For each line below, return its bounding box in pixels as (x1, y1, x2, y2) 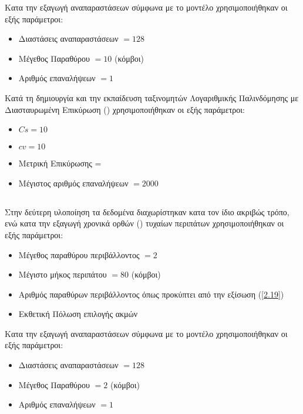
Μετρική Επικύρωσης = (18, 157, 102, 169)
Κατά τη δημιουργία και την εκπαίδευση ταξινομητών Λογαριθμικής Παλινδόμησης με (5, 91, 299, 103)
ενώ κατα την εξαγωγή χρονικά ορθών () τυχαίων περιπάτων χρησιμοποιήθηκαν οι (5, 217, 284, 229)
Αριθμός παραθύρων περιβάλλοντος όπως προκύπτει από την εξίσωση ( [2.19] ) (18, 288, 284, 300)
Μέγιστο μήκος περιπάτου (18, 268, 107, 281)
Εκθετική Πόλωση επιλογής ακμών (18, 308, 138, 320)
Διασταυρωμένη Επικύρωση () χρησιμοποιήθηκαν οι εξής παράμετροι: (5, 103, 245, 115)
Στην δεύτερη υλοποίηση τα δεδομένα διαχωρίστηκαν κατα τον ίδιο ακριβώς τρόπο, (5, 205, 289, 218)
